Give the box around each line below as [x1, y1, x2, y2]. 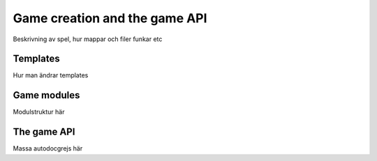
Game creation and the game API [13, 10, 207, 26]
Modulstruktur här [13, 108, 65, 116]
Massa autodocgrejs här [13, 144, 83, 153]
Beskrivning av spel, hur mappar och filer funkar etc [13, 35, 163, 43]
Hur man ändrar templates [13, 71, 89, 79]
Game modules [13, 89, 80, 101]
